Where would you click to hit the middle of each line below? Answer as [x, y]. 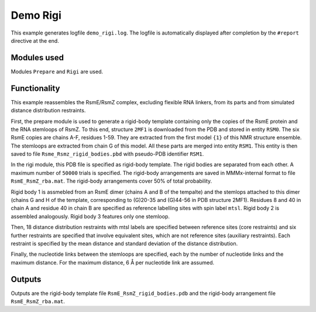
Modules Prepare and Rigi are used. [57, 71]
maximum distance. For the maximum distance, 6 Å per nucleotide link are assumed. [113, 262]
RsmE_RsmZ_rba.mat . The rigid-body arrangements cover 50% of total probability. [111, 181]
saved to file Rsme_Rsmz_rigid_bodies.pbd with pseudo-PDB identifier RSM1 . [107, 154]
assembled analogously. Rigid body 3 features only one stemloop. [90, 216]
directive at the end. [35, 40]
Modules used [37, 58]
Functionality [35, 88]
